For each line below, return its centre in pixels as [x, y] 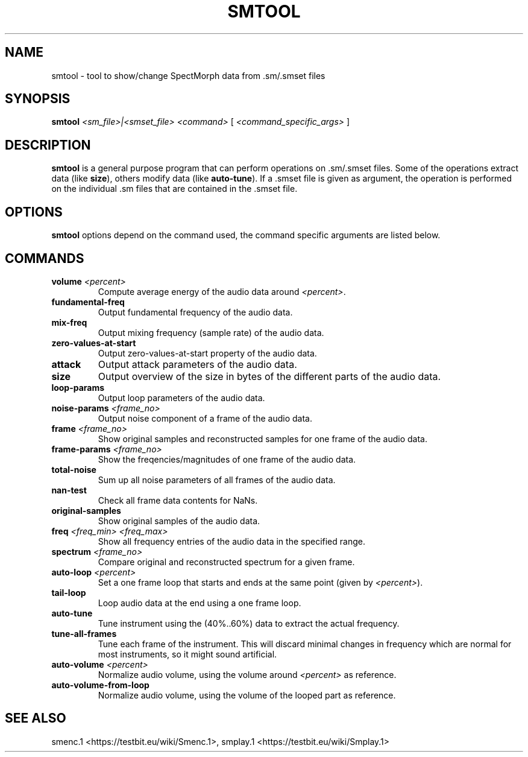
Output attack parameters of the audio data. [197, 364]
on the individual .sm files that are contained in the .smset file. [174, 189]
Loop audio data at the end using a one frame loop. [200, 603]
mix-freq [69, 322]
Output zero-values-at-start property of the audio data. [207, 353]
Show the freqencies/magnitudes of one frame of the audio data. [227, 459]
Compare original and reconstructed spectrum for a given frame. [226, 562]
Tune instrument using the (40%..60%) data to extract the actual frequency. [249, 623]
